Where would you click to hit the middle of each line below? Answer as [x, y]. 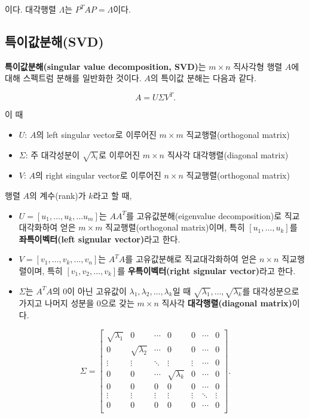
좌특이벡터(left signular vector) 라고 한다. [100, 239]
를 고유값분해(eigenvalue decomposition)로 [204, 215]
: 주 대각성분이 [53, 154]
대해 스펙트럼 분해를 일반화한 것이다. [73, 78]
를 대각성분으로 [271, 291]
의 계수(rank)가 [57, 196]
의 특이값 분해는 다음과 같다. [203, 78]
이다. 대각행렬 [30, 9]
